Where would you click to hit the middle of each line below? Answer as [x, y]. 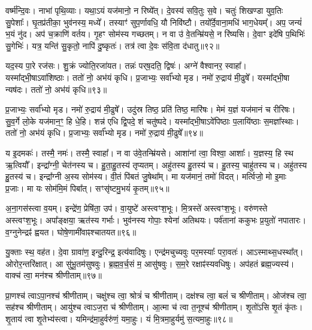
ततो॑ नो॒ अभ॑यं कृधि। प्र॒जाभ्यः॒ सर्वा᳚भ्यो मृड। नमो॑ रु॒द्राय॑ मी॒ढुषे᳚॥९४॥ [104, 133]
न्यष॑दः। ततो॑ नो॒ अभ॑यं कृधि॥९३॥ [56, 89]
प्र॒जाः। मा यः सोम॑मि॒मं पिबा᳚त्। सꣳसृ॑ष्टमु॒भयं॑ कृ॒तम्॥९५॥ [87, 188]
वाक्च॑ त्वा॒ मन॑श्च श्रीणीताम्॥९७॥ [54, 275]
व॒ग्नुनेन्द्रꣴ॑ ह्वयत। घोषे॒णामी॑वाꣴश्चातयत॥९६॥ [71, 231]
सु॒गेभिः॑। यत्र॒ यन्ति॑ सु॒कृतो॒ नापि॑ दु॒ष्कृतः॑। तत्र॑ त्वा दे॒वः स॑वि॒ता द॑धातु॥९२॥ [113, 45]
